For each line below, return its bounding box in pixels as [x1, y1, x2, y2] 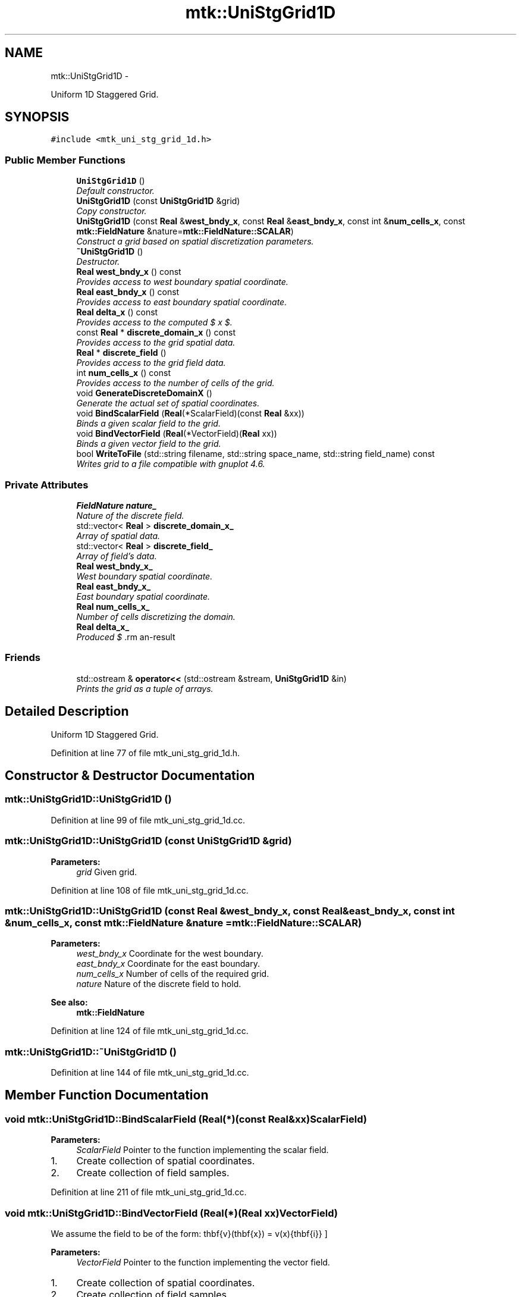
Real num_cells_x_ [76, 601, 150, 612]
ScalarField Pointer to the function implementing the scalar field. [76, 1145, 329, 1155]
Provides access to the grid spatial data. [76, 337, 236, 348]
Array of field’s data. [76, 550, 157, 561]
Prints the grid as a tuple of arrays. [76, 683, 214, 694]
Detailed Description [5, 704, 129, 719]
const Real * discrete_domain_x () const [76, 327, 236, 338]
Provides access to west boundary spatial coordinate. [76, 277, 288, 287]
